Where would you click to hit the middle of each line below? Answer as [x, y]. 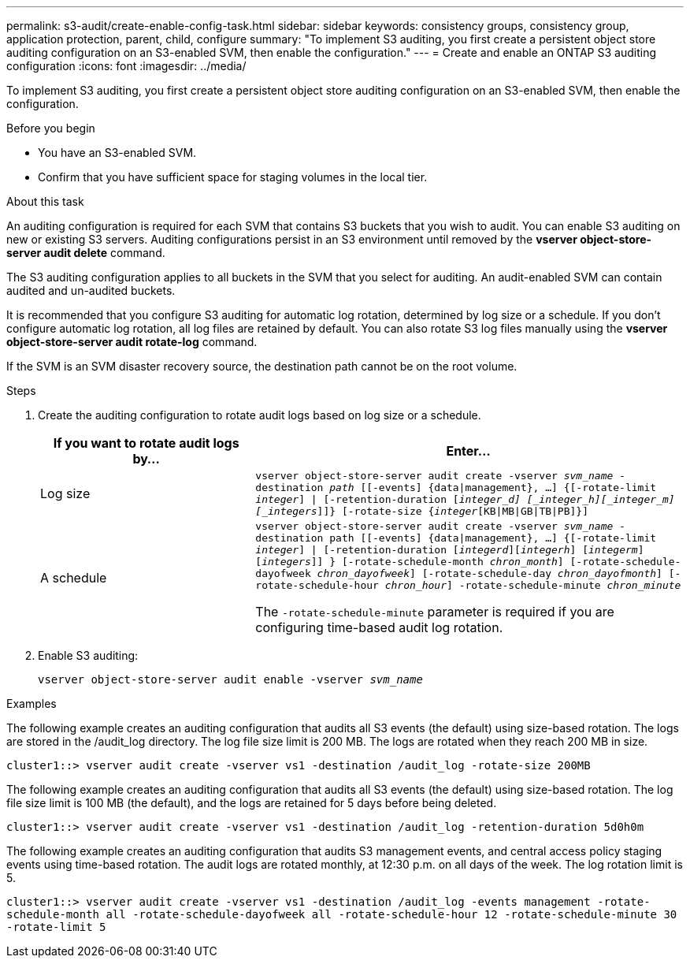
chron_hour [415, 585]
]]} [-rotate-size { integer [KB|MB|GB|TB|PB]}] [453, 511]
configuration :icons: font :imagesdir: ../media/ [126, 66]
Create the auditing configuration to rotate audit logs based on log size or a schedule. [260, 415]
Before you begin [51, 128]
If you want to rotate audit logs [146, 443]
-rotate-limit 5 [56, 927]
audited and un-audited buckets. [91, 290]
